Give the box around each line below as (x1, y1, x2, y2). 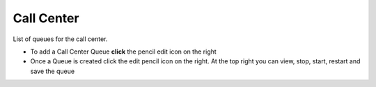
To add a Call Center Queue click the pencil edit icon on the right (30, 47, 217, 56)
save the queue (30, 67, 75, 75)
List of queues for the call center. (13, 35, 108, 43)
